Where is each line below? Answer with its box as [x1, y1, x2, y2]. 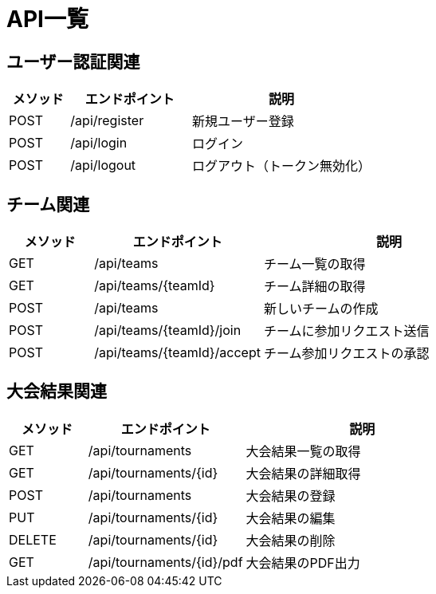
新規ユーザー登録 [191, 113, 294, 130]
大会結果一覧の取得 [245, 443, 361, 459]
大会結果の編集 [245, 509, 336, 526]
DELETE [9, 531, 57, 548]
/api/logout [70, 157, 136, 174]
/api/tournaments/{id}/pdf [88, 553, 243, 570]
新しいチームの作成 [263, 301, 379, 317]
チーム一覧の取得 [263, 256, 366, 273]
